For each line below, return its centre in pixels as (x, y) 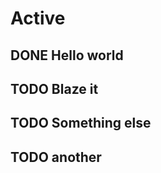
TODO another (56, 157)
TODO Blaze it (54, 88)
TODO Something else (81, 123)
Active (38, 18)
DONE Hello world (67, 55)
